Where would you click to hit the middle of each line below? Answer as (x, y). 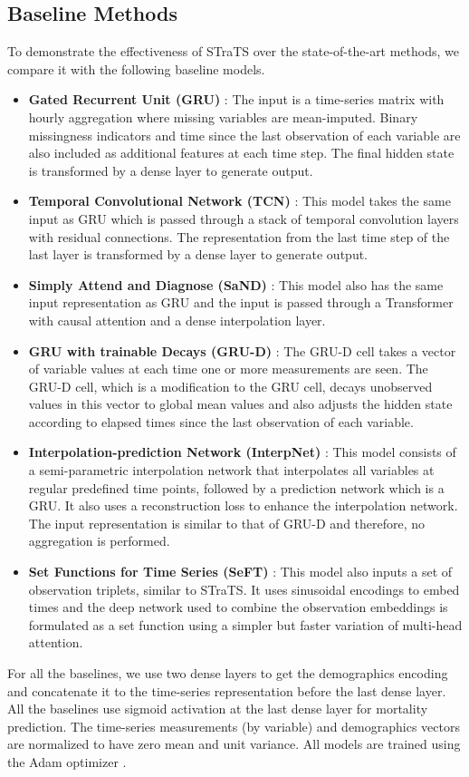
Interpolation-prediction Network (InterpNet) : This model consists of (242, 452)
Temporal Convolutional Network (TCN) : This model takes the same (239, 201)
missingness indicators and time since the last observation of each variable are (244, 135)
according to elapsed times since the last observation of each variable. (221, 421)
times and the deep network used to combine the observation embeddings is (238, 607)
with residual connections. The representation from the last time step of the (239, 236)
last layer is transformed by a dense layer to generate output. (198, 254)
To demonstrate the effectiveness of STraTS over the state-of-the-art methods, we (234, 51)
